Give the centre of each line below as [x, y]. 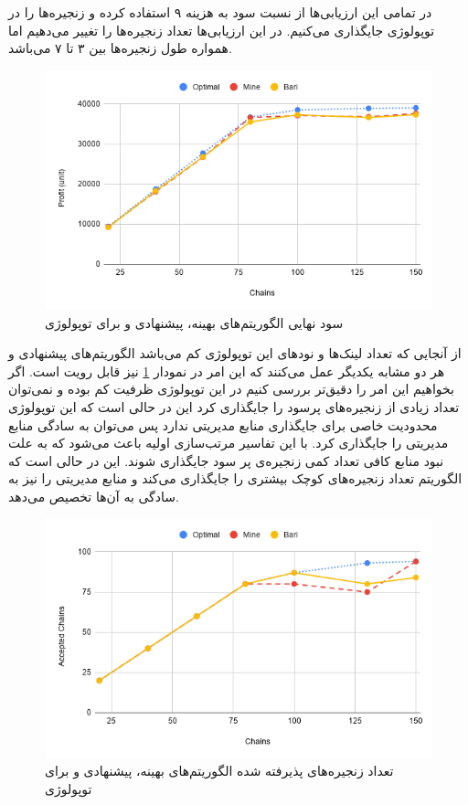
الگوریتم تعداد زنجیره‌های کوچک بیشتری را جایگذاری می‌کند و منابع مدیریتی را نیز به [235, 478]
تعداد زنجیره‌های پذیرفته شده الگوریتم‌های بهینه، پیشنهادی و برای [219, 771]
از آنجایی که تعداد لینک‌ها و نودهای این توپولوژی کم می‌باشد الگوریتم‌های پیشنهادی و [235, 353]
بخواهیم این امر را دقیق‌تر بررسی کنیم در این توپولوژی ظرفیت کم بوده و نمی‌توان [231, 389]
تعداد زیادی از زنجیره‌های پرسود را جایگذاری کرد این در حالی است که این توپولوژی [234, 406]
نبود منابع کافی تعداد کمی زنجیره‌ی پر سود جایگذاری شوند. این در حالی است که [226, 460]
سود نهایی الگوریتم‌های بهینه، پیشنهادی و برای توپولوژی [194, 322]
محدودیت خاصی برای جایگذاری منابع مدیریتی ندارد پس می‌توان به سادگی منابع [223, 424]
